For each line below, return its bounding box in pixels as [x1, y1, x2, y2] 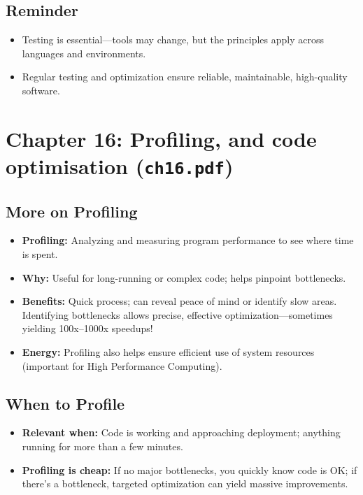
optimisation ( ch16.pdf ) [6, 151, 234, 180]
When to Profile [6, 392, 125, 414]
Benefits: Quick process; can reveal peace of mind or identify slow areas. [22, 294, 337, 308]
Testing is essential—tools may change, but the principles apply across [22, 32, 324, 47]
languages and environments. [22, 45, 146, 60]
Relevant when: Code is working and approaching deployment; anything [22, 425, 341, 440]
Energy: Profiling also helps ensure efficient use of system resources [22, 345, 315, 359]
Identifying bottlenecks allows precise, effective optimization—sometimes [22, 307, 333, 322]
